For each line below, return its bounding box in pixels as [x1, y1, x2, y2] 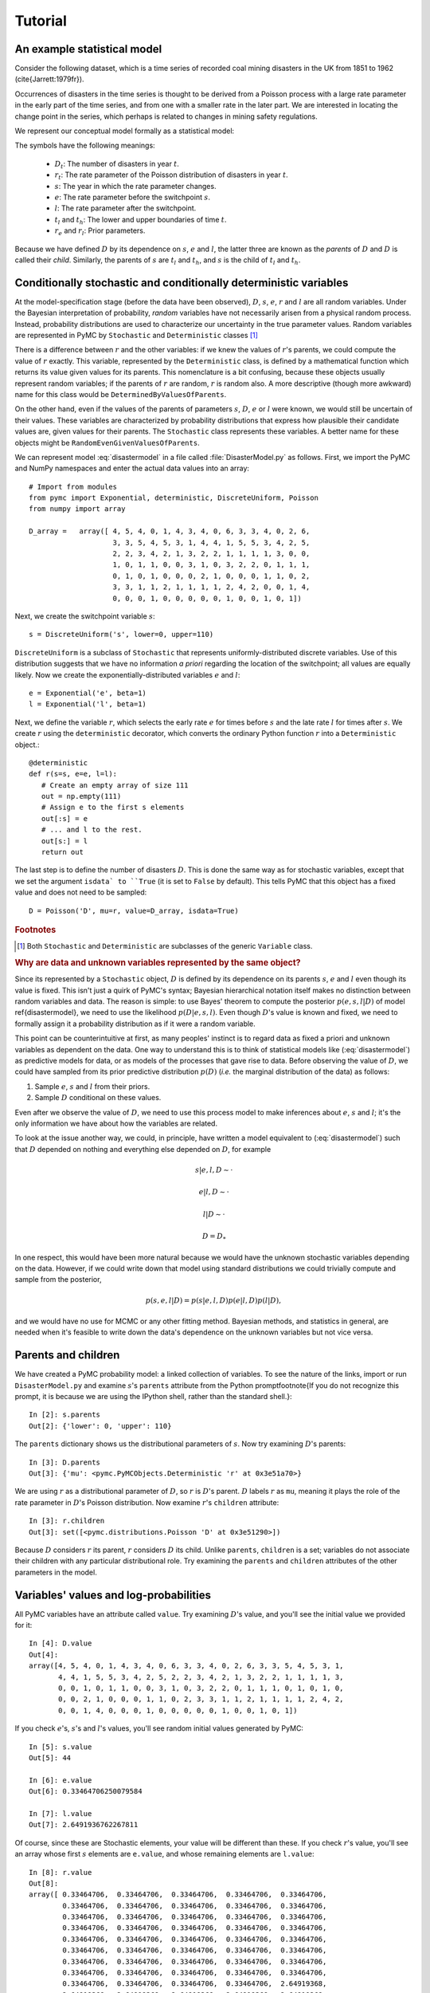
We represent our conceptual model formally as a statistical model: [14, 126, 235, 136]
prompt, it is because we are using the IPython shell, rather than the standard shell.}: [14, 1392, 292, 1401]
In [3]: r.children [29, 1516, 105, 1526]
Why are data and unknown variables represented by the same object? [14, 957, 301, 969]
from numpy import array [29, 505, 126, 513]
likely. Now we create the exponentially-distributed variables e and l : [14, 670, 240, 679]
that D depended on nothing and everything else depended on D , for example [14, 1144, 272, 1154]
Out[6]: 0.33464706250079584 [29, 1787, 143, 1796]
